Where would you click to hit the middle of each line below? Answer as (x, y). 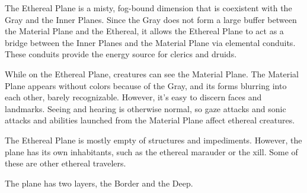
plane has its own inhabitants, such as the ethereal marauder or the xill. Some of (151, 151)
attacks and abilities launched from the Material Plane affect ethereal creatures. (150, 120)
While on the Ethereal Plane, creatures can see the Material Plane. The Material (152, 73)
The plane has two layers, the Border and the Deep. (99, 183)
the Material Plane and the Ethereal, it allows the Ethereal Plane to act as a (144, 31)
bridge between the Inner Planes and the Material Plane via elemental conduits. (150, 42)
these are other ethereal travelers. (65, 163)
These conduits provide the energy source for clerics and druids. (121, 54)
